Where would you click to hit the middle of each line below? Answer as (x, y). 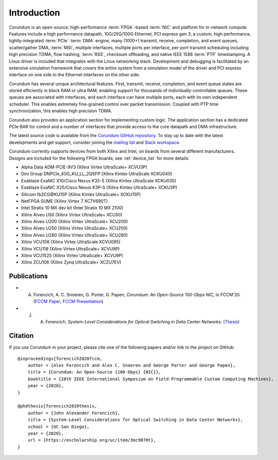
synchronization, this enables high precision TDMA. (61, 111)
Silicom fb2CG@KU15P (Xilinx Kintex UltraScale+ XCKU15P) (81, 194)
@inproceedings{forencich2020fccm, (60, 358)
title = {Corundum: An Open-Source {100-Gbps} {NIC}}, (94, 372)
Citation (21, 336)
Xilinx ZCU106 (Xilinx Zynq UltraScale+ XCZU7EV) (71, 262)
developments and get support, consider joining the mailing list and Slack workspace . (95, 142)
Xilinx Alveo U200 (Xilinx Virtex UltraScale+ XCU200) (75, 222)
